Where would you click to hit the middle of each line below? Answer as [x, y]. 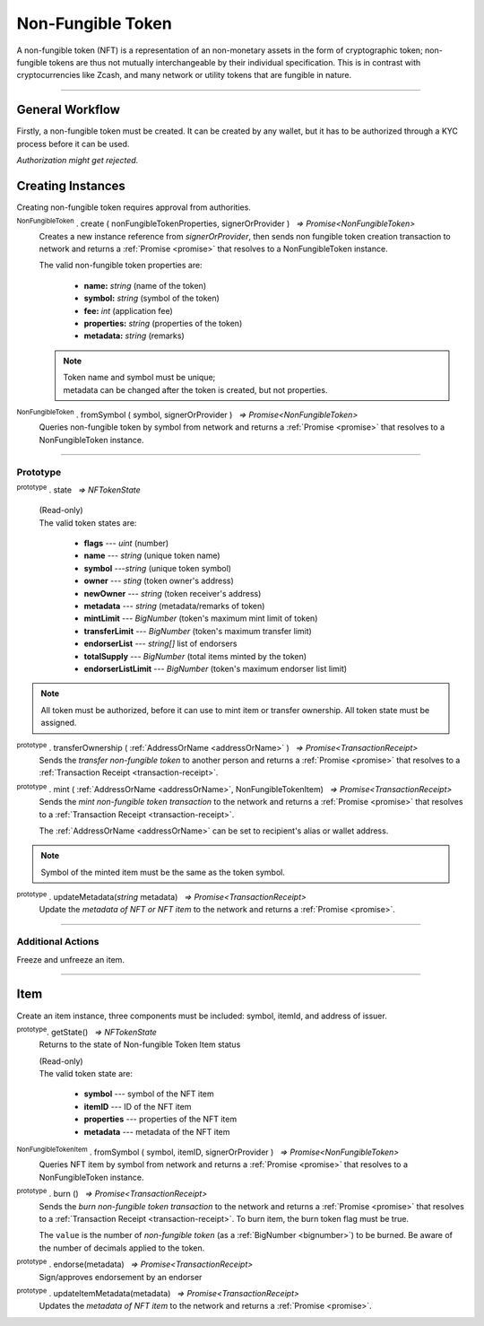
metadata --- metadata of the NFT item [157, 1131]
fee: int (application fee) [129, 310]
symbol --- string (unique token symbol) [158, 568]
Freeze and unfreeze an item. [71, 959]
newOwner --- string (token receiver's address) [173, 593]
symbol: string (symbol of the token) [151, 298]
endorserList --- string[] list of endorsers [160, 644]
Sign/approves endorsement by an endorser [121, 1277]
